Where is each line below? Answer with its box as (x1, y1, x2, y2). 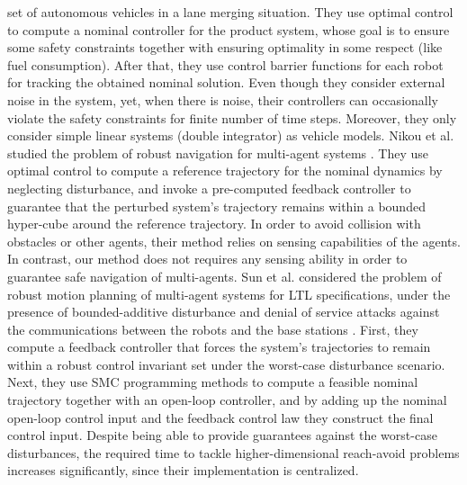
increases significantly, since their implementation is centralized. (7, 461, 359, 480)
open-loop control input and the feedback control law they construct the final (7, 408, 434, 427)
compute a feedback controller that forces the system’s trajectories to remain (7, 337, 431, 356)
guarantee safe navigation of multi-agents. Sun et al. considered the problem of (7, 266, 442, 285)
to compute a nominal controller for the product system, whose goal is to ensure (7, 20, 450, 39)
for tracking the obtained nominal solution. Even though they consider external (7, 73, 445, 92)
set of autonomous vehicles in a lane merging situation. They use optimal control (7, 3, 454, 21)
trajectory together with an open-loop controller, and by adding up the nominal (7, 391, 447, 409)
